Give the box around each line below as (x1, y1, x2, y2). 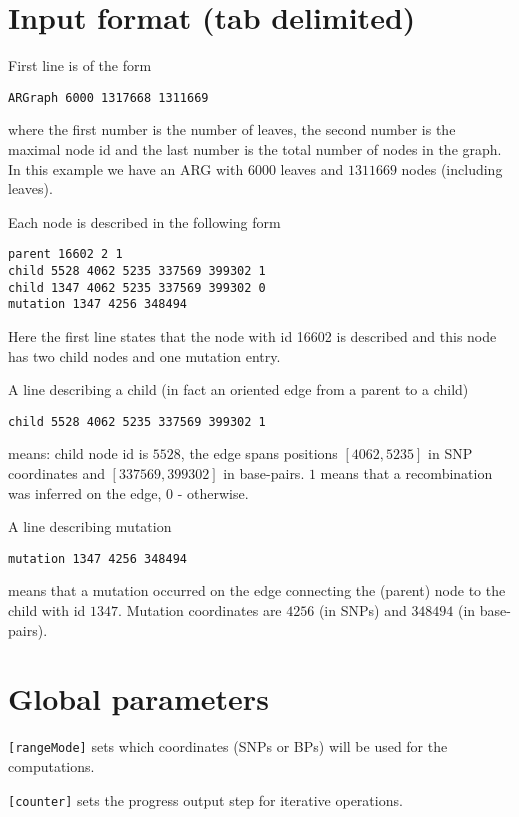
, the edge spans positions (180, 443, 338, 464)
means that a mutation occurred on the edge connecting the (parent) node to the (8, 580, 506, 601)
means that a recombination (320, 463, 493, 483)
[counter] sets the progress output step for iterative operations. (8, 789, 403, 810)
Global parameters (8, 678, 269, 719)
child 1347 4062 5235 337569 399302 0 (8, 280, 266, 295)
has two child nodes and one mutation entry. (8, 345, 281, 366)
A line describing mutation (8, 516, 172, 537)
